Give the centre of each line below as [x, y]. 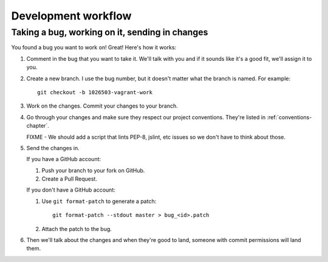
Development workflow [71, 16]
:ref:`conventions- [289, 117]
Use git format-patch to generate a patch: [99, 201]
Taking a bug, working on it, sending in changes [110, 32]
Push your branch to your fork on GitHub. [93, 170]
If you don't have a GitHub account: [71, 190]
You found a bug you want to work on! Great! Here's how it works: [94, 47]
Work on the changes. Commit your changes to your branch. [102, 106]
